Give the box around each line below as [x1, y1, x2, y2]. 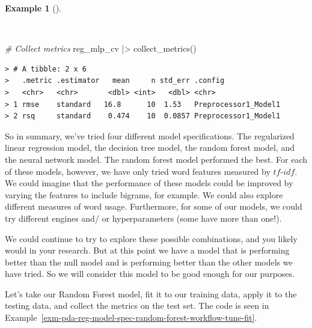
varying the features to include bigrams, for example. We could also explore [5, 188, 283, 201]
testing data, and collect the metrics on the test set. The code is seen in [5, 299, 269, 312]
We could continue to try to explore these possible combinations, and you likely [5, 232, 298, 244]
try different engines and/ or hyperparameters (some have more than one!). [5, 211, 282, 224]
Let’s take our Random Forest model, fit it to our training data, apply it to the [5, 287, 297, 300]
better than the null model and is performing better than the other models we [5, 255, 293, 268]
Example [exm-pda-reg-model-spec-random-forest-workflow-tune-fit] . [5, 311, 257, 324]
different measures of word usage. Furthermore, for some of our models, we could [5, 200, 302, 213]
